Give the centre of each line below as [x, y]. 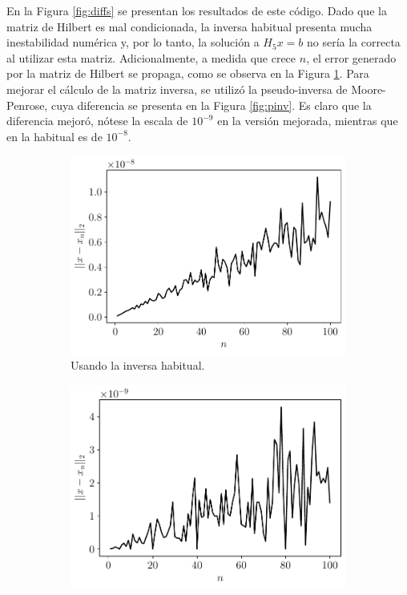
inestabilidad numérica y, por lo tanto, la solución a [133, 42]
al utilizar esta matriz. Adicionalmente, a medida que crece [151, 57]
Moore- [369, 89]
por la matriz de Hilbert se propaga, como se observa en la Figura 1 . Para [188, 73]
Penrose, [27, 105]
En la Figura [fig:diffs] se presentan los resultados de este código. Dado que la [197, 10]
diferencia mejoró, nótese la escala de [97, 121]
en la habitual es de [54, 136]
